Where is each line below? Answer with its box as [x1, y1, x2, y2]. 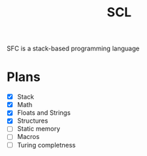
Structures [16, 116, 49, 125]
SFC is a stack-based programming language [6, 44, 140, 53]
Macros [16, 133, 40, 141]
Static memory [16, 125, 61, 133]
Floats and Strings [16, 108, 71, 117]
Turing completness [16, 140, 76, 149]
